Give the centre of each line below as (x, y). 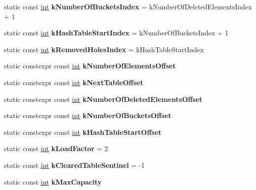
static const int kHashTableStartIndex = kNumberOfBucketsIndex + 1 (116, 33)
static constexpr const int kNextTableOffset (74, 82)
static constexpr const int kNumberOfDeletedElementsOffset (103, 99)
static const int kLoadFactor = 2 (56, 148)
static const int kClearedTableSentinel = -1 (74, 165)
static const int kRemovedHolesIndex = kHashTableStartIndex (104, 49)
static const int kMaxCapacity (53, 181)
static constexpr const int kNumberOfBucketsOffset (88, 115)
